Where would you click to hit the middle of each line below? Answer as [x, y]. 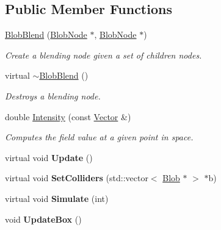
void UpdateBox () [43, 219]
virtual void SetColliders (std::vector [77, 178]
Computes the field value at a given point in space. [99, 137]
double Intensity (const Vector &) [68, 116]
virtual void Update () [49, 157]
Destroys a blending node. [53, 95]
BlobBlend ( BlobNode [46, 34]
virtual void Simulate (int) [57, 198]
